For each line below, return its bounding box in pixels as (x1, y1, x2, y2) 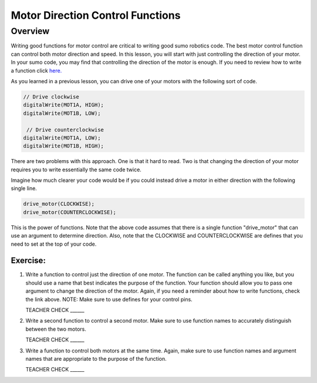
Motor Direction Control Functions (11, 9, 181, 22)
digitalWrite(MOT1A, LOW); (23, 134, 101, 141)
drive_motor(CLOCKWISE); (23, 201, 95, 208)
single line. (11, 185, 38, 192)
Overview (11, 26, 50, 36)
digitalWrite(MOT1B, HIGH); (23, 143, 104, 150)
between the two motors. (25, 326, 86, 333)
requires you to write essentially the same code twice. (11, 166, 142, 173)
